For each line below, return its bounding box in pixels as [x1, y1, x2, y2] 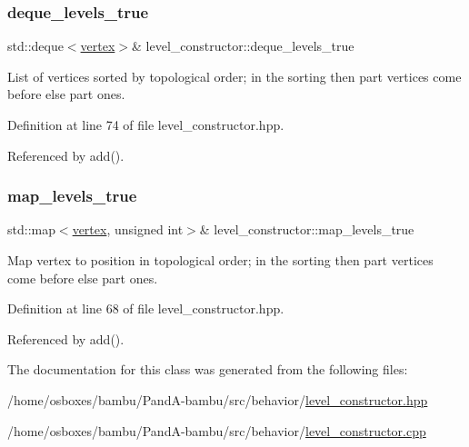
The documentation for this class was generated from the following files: [7, 360, 408, 379]
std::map [7, 220, 55, 239]
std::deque [7, 36, 64, 55]
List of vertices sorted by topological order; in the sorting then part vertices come [7, 66, 462, 85]
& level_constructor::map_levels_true [199, 220, 414, 239]
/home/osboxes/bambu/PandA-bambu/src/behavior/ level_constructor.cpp [7, 421, 426, 440]
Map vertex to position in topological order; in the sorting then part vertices [7, 251, 434, 269]
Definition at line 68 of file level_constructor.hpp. [7, 299, 284, 318]
